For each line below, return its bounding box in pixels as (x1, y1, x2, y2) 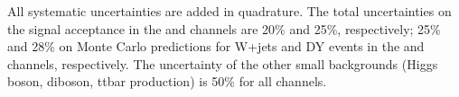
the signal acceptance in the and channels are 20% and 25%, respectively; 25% (7, 19, 441, 38)
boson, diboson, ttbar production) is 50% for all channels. (7, 72, 327, 91)
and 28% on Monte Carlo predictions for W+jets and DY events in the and (7, 37, 425, 56)
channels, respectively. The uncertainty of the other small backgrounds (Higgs (7, 54, 438, 73)
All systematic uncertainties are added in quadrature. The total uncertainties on (7, 2, 452, 20)
